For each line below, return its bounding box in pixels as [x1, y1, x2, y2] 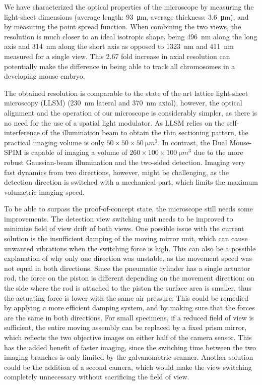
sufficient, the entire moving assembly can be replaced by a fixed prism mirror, [4, 322, 247, 333]
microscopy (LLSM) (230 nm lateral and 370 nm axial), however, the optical [4, 97, 242, 108]
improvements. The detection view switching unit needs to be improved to [4, 213, 233, 224]
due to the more [193, 147, 243, 157]
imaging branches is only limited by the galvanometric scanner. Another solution [4, 352, 253, 362]
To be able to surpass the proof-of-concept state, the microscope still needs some [4, 203, 253, 214]
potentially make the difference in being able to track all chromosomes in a [4, 61, 235, 71]
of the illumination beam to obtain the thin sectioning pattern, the [42, 127, 248, 138]
